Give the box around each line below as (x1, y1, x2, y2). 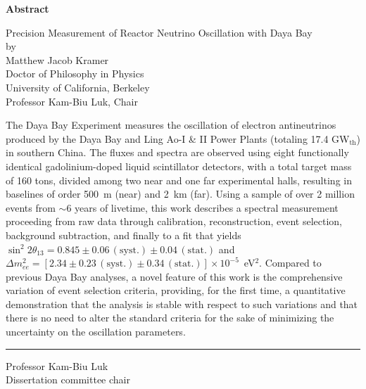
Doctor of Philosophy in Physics (6, 66, 144, 81)
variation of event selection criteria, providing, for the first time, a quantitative (6, 283, 346, 298)
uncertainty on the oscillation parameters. (6, 324, 186, 339)
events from (6, 200, 56, 215)
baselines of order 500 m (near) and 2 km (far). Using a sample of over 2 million (6, 186, 355, 201)
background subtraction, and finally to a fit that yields (6, 227, 241, 242)
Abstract (6, 1, 49, 15)
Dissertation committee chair (6, 372, 130, 387)
